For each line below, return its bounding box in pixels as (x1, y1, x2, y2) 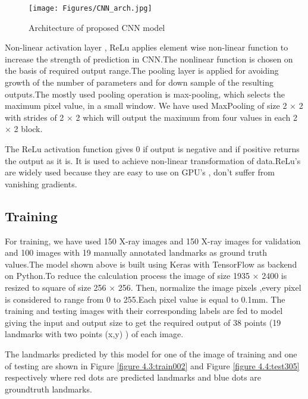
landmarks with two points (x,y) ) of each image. (5, 328, 184, 340)
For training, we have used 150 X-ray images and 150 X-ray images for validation (5, 234, 301, 247)
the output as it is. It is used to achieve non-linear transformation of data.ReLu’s (5, 154, 301, 166)
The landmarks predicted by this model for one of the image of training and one (5, 347, 297, 360)
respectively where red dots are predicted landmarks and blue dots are (5, 371, 262, 384)
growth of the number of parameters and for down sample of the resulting (5, 76, 274, 89)
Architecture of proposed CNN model (29, 21, 165, 33)
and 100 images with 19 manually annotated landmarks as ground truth (5, 246, 267, 259)
